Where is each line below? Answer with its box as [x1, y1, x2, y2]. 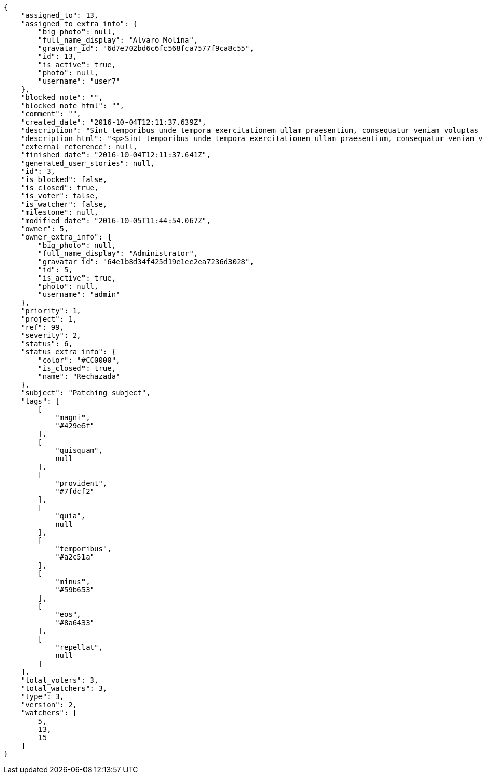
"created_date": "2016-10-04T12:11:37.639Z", [20, 118, 207, 126]
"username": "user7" [38, 77, 120, 85]
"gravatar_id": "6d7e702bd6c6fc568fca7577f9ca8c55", [38, 44, 254, 52]
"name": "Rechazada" [38, 372, 120, 381]
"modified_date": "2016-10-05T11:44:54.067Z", [20, 216, 211, 225]
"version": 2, [20, 701, 77, 709]
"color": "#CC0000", [38, 356, 120, 364]
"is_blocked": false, [20, 175, 108, 184]
